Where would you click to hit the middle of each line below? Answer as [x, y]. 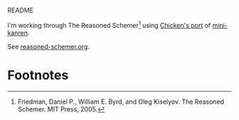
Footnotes [38, 75]
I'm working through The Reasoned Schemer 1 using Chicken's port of [109, 24]
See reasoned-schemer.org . [49, 46]
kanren [18, 33]
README [21, 10]
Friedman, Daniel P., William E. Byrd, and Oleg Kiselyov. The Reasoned [121, 102]
